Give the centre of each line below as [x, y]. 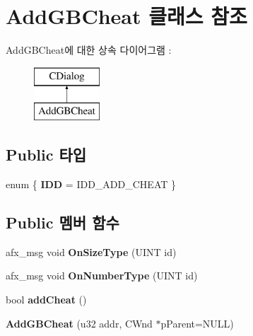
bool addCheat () [46, 300]
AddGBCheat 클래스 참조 [126, 16]
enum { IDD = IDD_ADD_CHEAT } [91, 184]
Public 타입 [46, 155]
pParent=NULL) [197, 323]
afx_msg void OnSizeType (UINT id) [91, 251]
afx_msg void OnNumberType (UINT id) [102, 276]
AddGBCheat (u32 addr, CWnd [79, 323]
